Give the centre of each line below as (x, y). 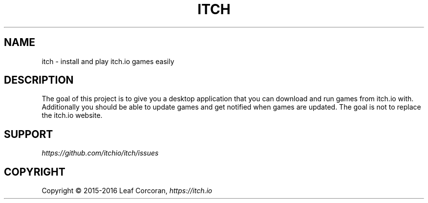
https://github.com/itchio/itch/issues (100, 153)
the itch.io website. (72, 115)
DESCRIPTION (39, 80)
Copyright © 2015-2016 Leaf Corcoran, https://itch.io (127, 191)
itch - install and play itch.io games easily (108, 61)
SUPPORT (29, 134)
